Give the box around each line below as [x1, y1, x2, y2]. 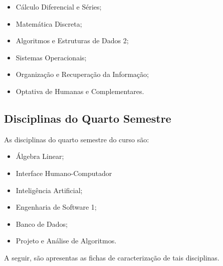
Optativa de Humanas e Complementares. [16, 85, 144, 96]
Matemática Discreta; [16, 18, 82, 29]
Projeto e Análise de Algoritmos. [16, 235, 117, 246]
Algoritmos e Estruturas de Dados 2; [16, 35, 129, 46]
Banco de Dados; [16, 218, 68, 229]
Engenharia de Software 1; [16, 202, 97, 212]
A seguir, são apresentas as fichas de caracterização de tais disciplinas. [4, 252, 219, 262]
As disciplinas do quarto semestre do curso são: [4, 134, 149, 144]
